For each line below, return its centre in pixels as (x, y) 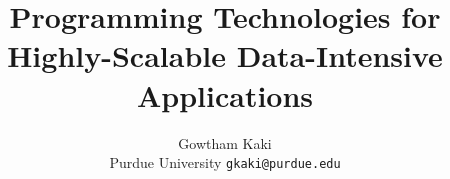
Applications (225, 94)
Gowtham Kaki (225, 142)
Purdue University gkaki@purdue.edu (225, 162)
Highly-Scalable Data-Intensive (225, 55)
